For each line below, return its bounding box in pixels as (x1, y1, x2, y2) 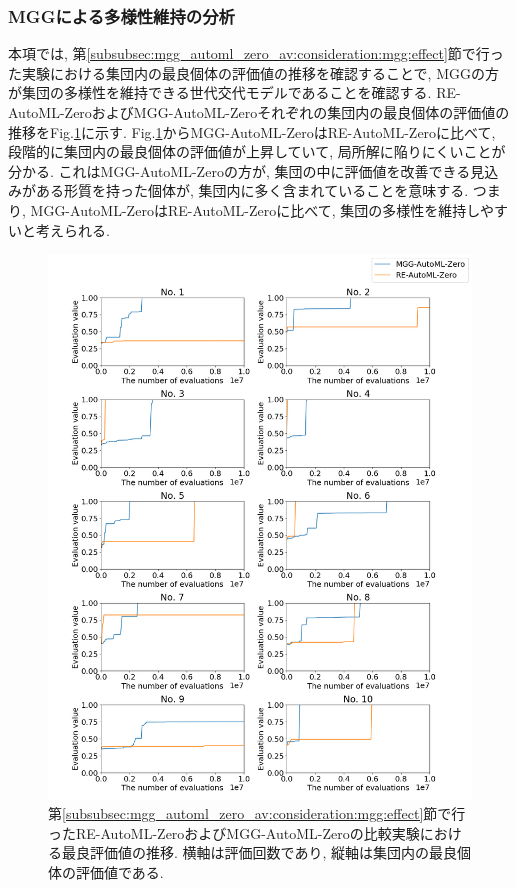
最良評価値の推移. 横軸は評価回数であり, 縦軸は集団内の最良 (61, 842, 457, 863)
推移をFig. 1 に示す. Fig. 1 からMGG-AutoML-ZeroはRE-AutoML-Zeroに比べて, (8, 121, 496, 142)
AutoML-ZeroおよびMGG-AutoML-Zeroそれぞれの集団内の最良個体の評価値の (8, 102, 510, 122)
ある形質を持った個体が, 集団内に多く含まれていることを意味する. (35, 180, 469, 201)
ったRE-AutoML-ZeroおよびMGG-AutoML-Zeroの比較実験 (48, 822, 420, 843)
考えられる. (35, 219, 110, 240)
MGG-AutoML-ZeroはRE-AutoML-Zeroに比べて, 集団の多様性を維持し (30, 199, 481, 220)
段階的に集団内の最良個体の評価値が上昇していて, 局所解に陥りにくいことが (8, 141, 506, 162)
